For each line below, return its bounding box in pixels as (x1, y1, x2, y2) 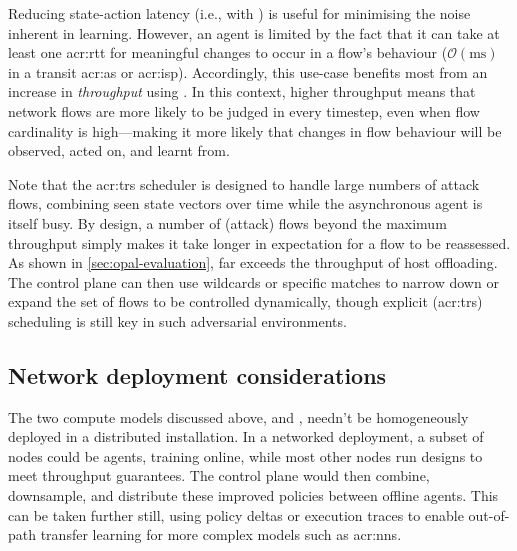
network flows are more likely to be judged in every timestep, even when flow (8, 100, 480, 121)
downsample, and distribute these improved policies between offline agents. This (8, 485, 499, 506)
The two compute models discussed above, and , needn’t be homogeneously (8, 406, 469, 427)
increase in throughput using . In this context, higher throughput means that (8, 81, 476, 102)
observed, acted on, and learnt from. (8, 140, 230, 161)
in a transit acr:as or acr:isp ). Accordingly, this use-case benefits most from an (8, 61, 488, 82)
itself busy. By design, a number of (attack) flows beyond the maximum (8, 212, 447, 233)
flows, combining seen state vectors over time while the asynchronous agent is (8, 193, 483, 214)
